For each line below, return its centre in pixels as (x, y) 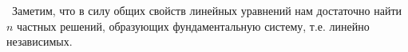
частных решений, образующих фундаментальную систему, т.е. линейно (193, 26)
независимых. (40, 41)
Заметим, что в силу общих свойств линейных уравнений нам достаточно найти (207, 10)
